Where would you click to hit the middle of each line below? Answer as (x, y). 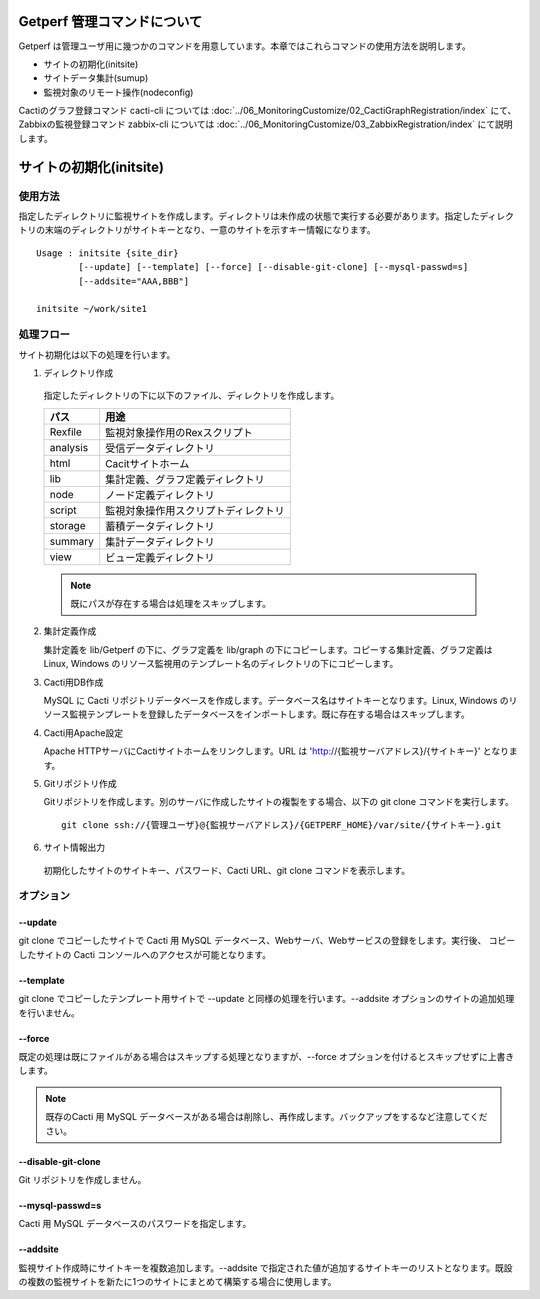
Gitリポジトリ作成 (80, 783)
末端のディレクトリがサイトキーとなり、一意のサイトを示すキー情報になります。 (210, 230)
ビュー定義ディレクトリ (160, 557)
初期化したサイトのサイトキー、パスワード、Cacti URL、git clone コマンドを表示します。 (226, 870)
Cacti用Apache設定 (83, 732)
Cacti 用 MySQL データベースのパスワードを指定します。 (135, 1224)
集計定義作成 (70, 631)
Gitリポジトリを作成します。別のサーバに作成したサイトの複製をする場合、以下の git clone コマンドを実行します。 (279, 802)
